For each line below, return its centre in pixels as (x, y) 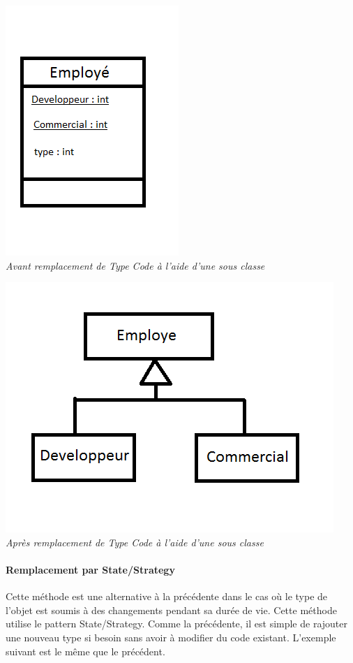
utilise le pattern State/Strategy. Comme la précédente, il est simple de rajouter (177, 624)
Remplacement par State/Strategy (90, 569)
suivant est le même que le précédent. (85, 651)
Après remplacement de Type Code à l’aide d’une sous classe (135, 542)
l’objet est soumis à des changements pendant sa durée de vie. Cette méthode (171, 610)
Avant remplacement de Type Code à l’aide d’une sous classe (135, 265)
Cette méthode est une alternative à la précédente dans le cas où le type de (167, 596)
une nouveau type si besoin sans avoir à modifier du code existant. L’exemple (171, 637)
